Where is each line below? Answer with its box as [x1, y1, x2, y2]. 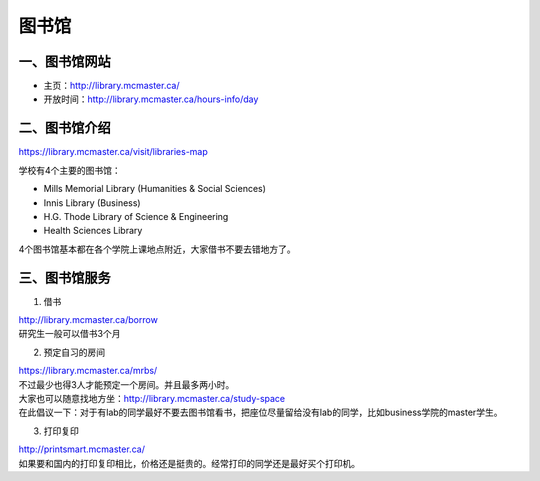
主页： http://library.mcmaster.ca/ [43, 80, 180, 92]
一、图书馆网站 [18, 53, 111, 70]
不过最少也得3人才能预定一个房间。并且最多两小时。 [18, 378, 235, 390]
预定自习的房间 [43, 346, 105, 358]
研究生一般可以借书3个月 [18, 328, 121, 340]
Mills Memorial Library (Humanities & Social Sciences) [43, 183, 267, 195]
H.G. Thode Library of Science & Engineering [43, 210, 229, 222]
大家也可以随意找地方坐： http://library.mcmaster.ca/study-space [18, 392, 286, 404]
